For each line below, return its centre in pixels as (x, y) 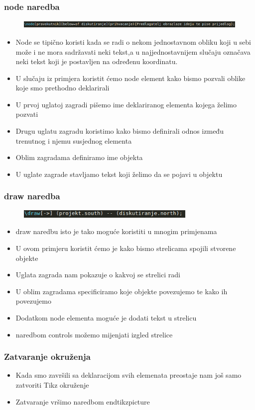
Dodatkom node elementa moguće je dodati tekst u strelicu (106, 317)
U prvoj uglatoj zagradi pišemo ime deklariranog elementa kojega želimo (126, 104)
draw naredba (32, 196)
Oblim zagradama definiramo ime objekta (79, 157)
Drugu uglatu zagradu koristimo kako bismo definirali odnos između (120, 131)
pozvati (27, 114)
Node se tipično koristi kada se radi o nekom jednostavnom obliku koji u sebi (133, 41)
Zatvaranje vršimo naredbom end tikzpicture (83, 401)
